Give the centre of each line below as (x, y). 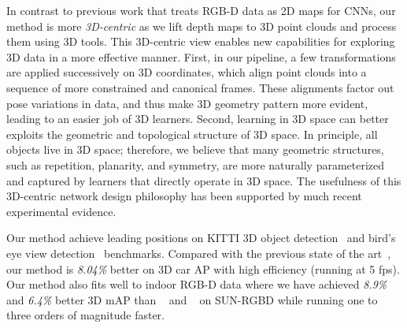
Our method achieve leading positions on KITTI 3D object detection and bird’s (201, 238)
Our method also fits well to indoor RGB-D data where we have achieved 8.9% (197, 284)
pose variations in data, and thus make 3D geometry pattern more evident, (187, 103)
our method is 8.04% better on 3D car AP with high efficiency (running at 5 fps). (203, 268)
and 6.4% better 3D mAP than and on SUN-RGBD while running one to (192, 299)
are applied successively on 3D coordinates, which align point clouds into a (187, 72)
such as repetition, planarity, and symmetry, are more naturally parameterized (196, 164)
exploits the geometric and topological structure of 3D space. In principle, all (192, 134)
